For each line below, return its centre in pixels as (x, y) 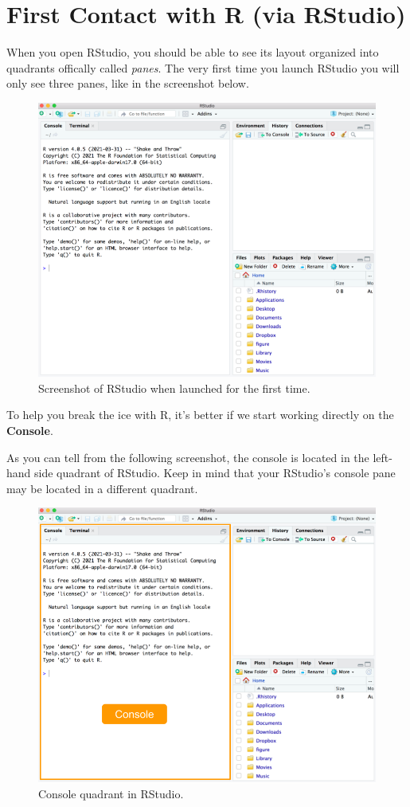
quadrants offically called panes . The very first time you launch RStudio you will (203, 67)
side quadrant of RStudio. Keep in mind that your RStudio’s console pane (215, 473)
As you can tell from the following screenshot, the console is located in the (188, 457)
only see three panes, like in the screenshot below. (128, 83)
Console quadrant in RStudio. (111, 794)
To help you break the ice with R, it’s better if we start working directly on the (200, 415)
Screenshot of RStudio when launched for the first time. (174, 388)
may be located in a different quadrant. (102, 488)
